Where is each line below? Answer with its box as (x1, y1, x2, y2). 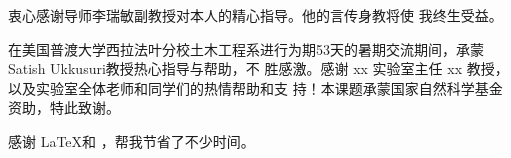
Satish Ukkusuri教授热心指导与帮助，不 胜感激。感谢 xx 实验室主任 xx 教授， (8, 58, 509, 79)
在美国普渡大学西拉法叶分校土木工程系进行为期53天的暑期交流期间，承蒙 (8, 38, 484, 59)
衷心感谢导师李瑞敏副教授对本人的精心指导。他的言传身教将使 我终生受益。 (8, 5, 503, 25)
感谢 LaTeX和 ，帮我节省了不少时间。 (8, 130, 255, 151)
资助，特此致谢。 (8, 97, 120, 118)
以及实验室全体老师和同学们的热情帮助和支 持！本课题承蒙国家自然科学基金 (8, 77, 503, 98)
